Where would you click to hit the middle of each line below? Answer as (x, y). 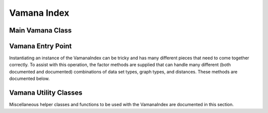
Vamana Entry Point (40, 46)
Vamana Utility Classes (46, 93)
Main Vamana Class (40, 30)
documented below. (29, 78)
